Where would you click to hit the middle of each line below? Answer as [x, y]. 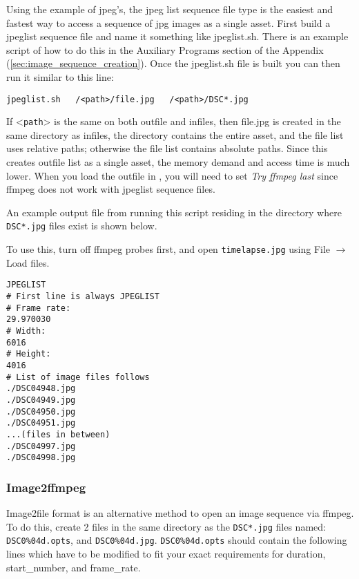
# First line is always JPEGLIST [83, 296]
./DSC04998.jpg [41, 458]
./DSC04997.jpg [41, 446]
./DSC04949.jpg [41, 400]
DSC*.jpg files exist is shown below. [82, 226]
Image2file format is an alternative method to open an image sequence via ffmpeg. [180, 513]
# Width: [26, 331]
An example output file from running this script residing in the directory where [174, 212]
